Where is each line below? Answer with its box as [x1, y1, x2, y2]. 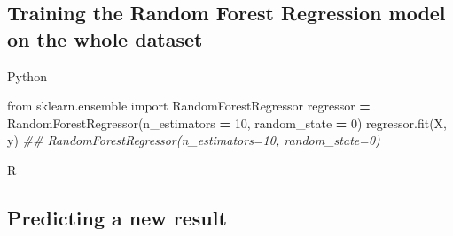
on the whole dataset [7, 25, 203, 52]
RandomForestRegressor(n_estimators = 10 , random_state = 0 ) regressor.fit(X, [7, 113, 447, 132]
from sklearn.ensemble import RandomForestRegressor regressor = [7, 96, 371, 115]
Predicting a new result [7, 203, 227, 231]
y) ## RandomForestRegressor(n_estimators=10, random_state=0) [7, 131, 380, 149]
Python [7, 66, 47, 85]
